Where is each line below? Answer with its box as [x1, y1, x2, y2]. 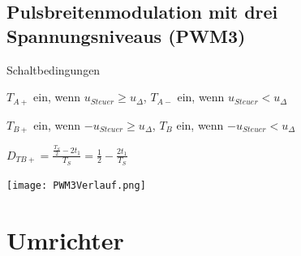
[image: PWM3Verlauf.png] [6, 179, 146, 191]
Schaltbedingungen [6, 61, 101, 78]
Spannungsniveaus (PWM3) [6, 23, 246, 48]
